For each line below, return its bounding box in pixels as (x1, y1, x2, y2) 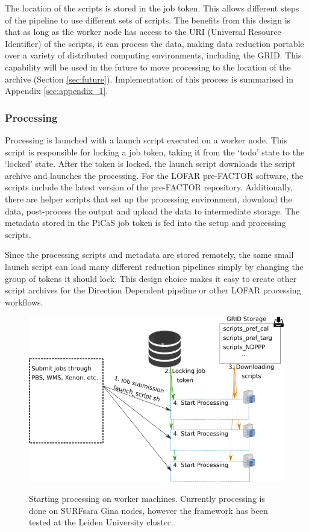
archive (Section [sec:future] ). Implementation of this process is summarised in (5, 72, 294, 85)
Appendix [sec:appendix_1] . (5, 84, 108, 97)
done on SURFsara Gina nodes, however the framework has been (29, 504, 268, 516)
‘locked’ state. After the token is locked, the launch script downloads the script (5, 157, 296, 170)
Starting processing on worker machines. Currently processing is (29, 492, 265, 505)
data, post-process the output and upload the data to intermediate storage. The (5, 204, 300, 217)
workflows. (5, 295, 43, 308)
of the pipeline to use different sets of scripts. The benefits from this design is (5, 13, 291, 26)
